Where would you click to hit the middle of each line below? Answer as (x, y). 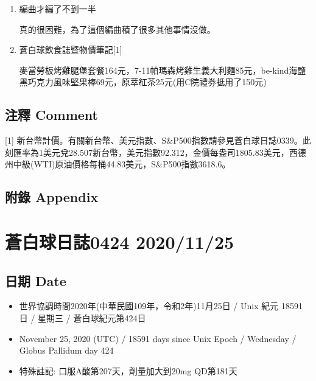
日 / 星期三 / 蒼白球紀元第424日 (83, 317)
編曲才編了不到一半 (58, 9)
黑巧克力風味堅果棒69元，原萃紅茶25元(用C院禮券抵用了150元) (143, 82)
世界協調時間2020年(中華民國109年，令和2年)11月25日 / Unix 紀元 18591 (161, 306)
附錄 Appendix (52, 197)
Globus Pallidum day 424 (66, 350)
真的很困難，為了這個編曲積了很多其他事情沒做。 (117, 29)
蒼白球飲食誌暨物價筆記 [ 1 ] (71, 50)
